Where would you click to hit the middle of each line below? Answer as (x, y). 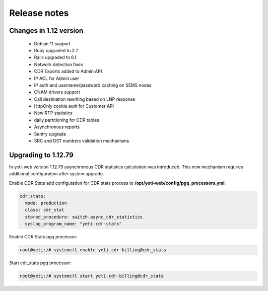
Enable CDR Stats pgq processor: (43, 237)
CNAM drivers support (57, 92)
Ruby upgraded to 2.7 (56, 50)
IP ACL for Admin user (57, 78)
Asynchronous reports (57, 127)
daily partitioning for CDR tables (67, 120)
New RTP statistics (53, 113)
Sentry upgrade (50, 134)
